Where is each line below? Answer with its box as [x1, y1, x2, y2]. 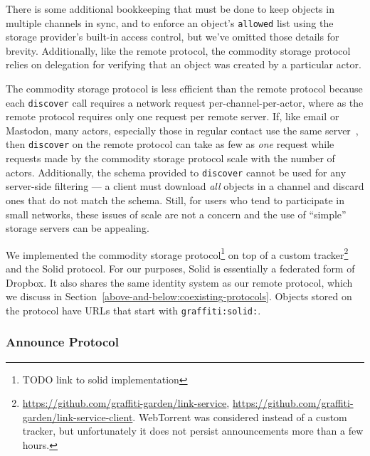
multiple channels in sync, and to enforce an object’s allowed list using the [6, 15, 334, 30]
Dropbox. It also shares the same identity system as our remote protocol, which [6, 275, 353, 290]
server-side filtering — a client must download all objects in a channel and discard [6, 179, 364, 193]
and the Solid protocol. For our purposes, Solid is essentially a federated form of [6, 261, 355, 275]
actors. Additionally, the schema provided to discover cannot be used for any [6, 164, 347, 179]
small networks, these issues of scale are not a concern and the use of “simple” [6, 206, 347, 221]
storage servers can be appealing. [6, 221, 149, 235]
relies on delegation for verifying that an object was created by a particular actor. [6, 57, 361, 72]
